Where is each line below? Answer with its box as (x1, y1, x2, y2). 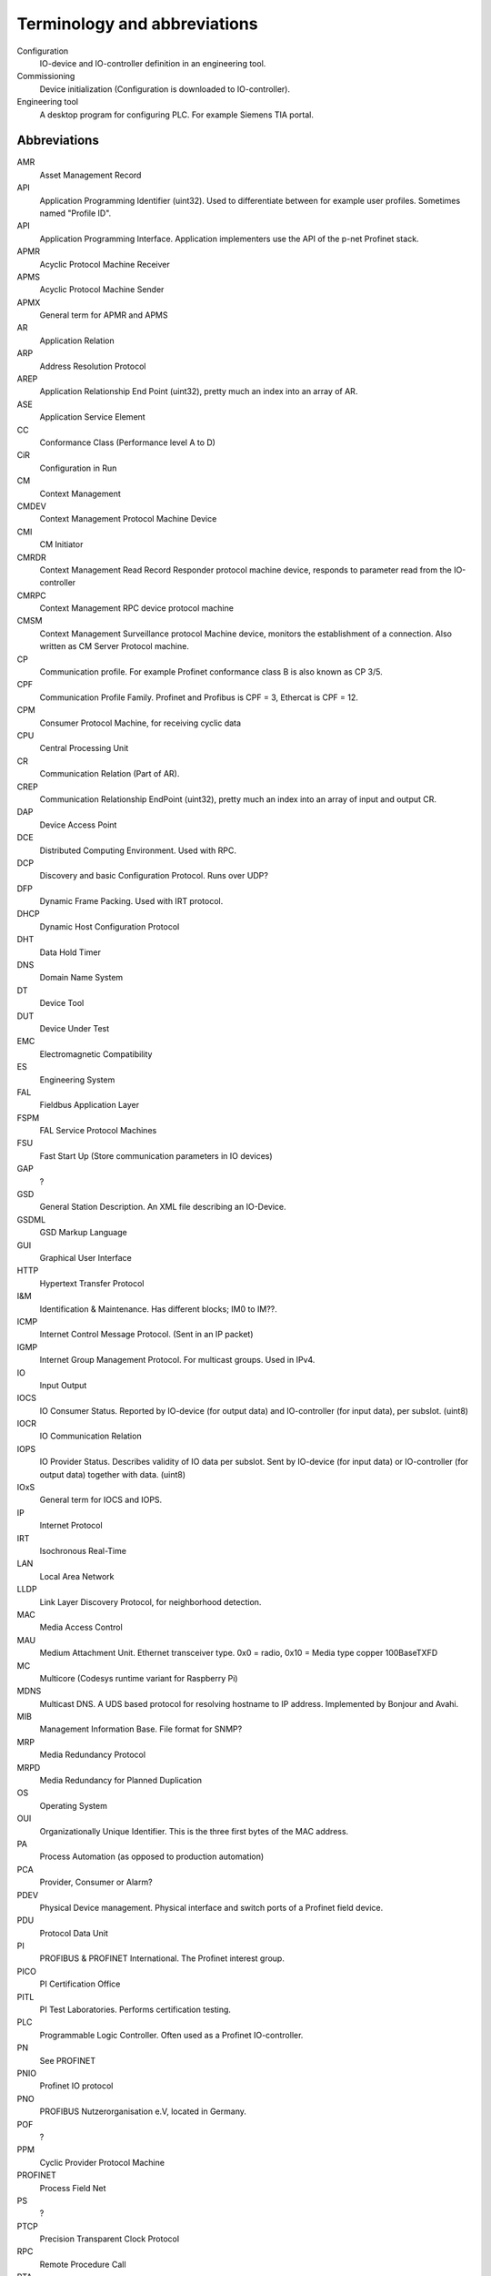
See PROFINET (39, 2055, 95, 2066)
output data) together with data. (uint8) (39, 1468, 186, 1479)
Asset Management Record (39, 169, 142, 180)
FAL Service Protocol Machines (39, 1125, 157, 1136)
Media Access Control (39, 1621, 123, 1633)
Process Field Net (39, 2182, 106, 2193)
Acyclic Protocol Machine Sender (39, 284, 165, 295)
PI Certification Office (39, 1978, 121, 1989)
